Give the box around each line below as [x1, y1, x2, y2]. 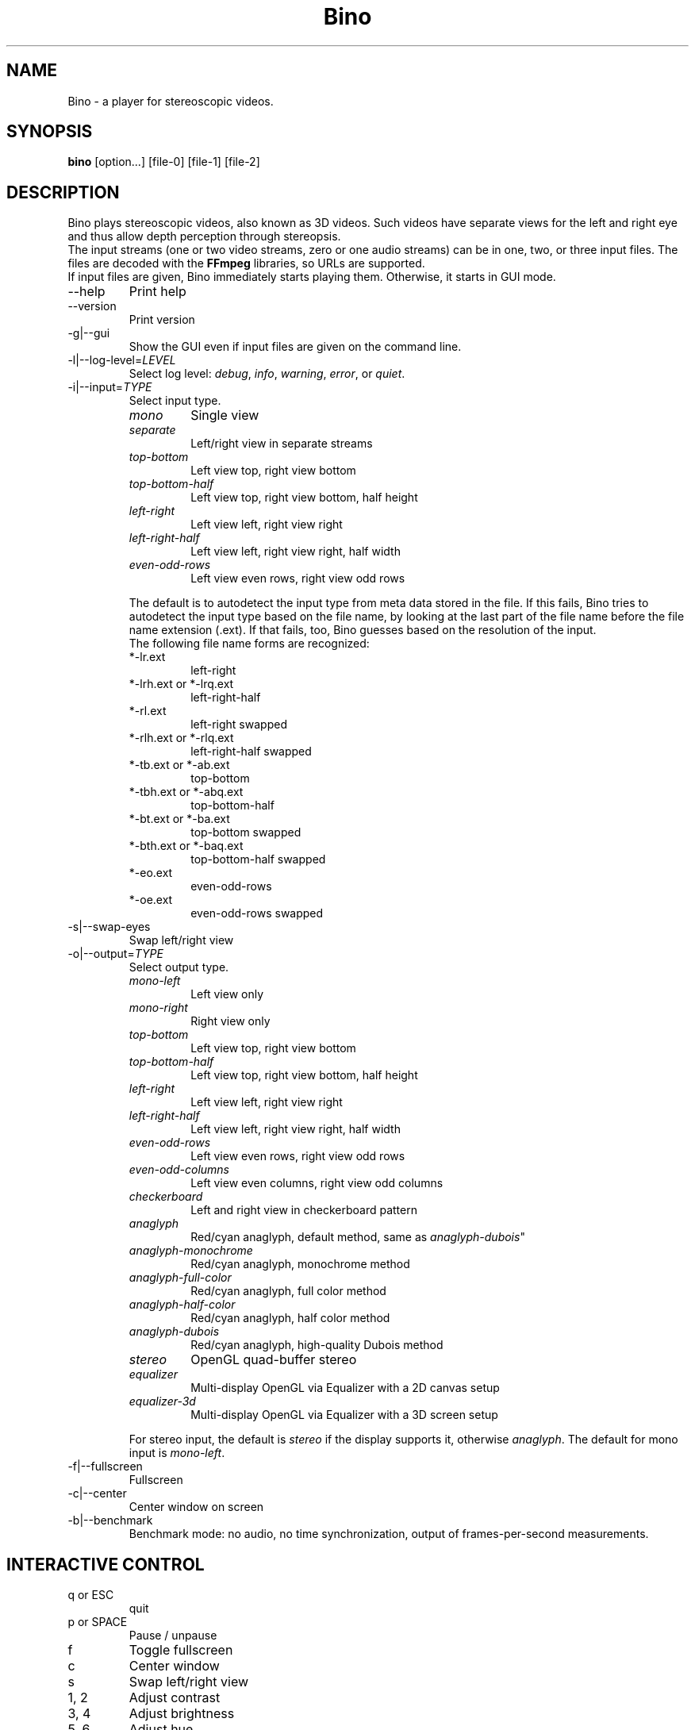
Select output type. [129, 960, 229, 975]
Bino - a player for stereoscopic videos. [67, 94, 274, 108]
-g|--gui [67, 326, 110, 340]
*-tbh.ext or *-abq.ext [129, 785, 244, 799]
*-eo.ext [129, 866, 173, 880]
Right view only [190, 1014, 271, 1028]
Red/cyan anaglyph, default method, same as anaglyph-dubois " [190, 1230, 525, 1244]
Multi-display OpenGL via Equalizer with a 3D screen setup [190, 1408, 498, 1422]
